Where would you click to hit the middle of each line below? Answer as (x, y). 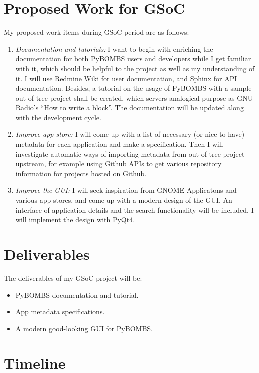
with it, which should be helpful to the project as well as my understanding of (135, 68)
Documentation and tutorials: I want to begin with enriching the (114, 49)
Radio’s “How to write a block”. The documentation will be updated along (130, 108)
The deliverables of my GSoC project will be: (73, 278)
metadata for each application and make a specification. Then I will (119, 144)
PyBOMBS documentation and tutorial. (77, 295)
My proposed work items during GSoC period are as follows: (97, 32)
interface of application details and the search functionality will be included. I (135, 210)
